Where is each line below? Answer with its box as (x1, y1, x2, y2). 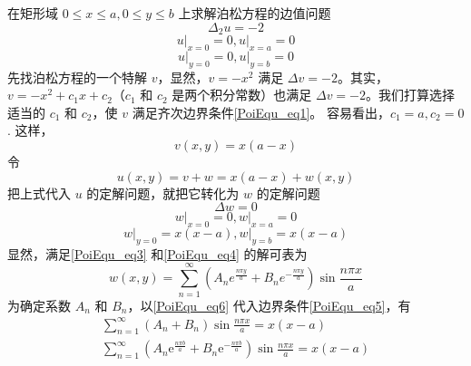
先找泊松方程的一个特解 (7, 67, 147, 86)
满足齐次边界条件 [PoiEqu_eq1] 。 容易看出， (132, 102, 390, 121)
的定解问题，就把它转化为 (86, 183, 240, 202)
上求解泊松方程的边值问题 (178, 4, 331, 22)
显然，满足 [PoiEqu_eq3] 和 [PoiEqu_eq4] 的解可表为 (7, 244, 308, 263)
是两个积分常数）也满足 (172, 85, 312, 104)
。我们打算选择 (366, 85, 456, 104)
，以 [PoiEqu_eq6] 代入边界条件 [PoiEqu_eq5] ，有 (127, 295, 411, 314)
